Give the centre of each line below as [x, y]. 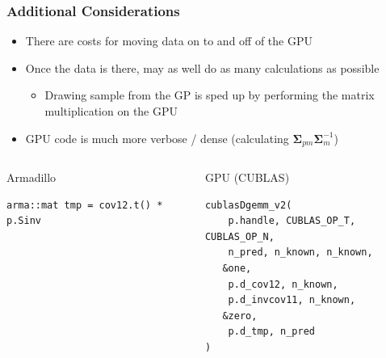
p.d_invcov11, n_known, [292, 300]
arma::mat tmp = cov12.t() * [85, 205]
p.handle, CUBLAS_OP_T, [292, 221]
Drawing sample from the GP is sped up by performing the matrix [210, 95]
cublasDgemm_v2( [248, 205]
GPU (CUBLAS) [247, 177]
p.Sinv [24, 221]
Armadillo [31, 177]
